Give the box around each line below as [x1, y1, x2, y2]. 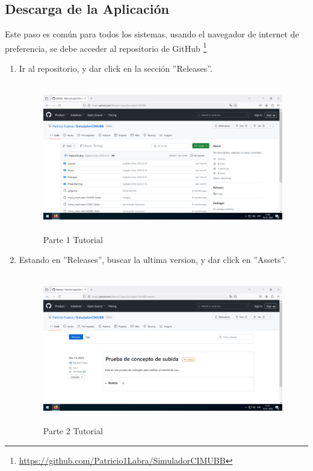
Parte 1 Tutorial [43, 233, 103, 245]
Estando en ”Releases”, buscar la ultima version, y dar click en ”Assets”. [19, 253, 287, 266]
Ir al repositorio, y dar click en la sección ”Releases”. [19, 62, 212, 75]
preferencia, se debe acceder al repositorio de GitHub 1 [5, 40, 207, 54]
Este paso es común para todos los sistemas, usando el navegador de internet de [5, 28, 299, 40]
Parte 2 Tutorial [43, 425, 103, 437]
